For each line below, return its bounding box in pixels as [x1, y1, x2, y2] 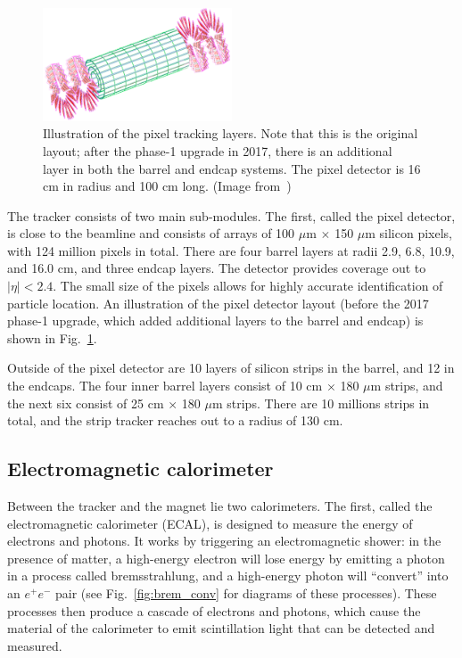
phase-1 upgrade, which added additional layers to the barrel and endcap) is [7, 311, 424, 330]
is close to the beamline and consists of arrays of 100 [7, 224, 295, 243]
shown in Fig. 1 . [7, 328, 97, 347]
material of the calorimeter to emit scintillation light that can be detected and [7, 619, 435, 637]
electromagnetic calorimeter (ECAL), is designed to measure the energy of [7, 514, 413, 532]
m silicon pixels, [365, 224, 453, 243]
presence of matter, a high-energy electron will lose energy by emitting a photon [7, 548, 445, 567]
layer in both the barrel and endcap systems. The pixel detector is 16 [43, 159, 421, 177]
